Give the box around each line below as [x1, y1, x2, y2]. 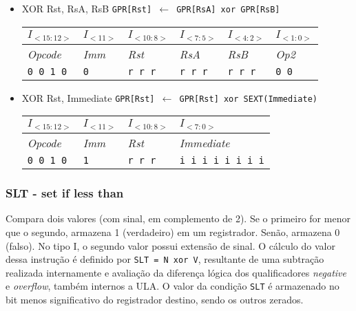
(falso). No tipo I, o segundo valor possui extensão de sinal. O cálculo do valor [6, 238, 335, 253]
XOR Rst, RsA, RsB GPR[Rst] [21, 1, 152, 15]
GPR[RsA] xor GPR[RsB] [176, 5, 280, 14]
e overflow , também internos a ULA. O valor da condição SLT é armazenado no [6, 279, 339, 293]
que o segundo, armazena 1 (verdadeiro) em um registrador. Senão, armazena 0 [6, 225, 340, 239]
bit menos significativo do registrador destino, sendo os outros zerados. [6, 292, 304, 307]
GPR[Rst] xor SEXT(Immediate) [179, 94, 317, 104]
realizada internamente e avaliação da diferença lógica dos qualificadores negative [6, 265, 346, 279]
